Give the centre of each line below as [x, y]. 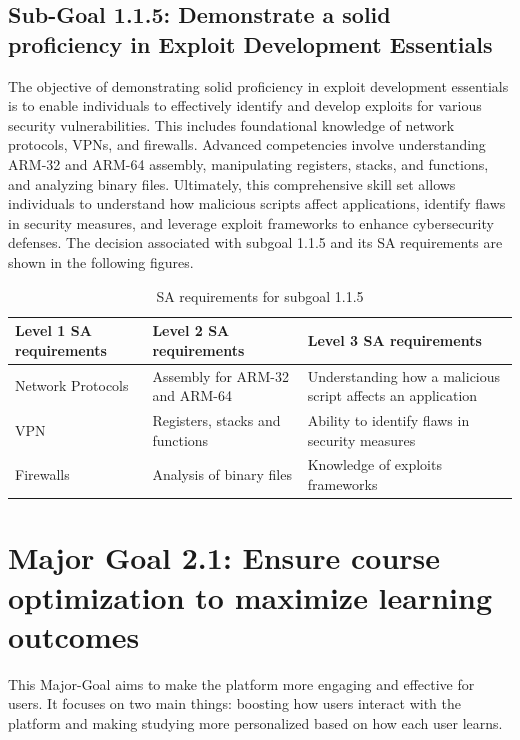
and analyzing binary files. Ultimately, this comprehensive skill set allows [232, 183]
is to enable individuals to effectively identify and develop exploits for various [245, 105]
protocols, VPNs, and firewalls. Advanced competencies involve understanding [247, 144]
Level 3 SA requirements [394, 339]
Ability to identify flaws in [388, 420]
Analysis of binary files [222, 474]
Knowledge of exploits [374, 464]
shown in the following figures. [101, 261]
